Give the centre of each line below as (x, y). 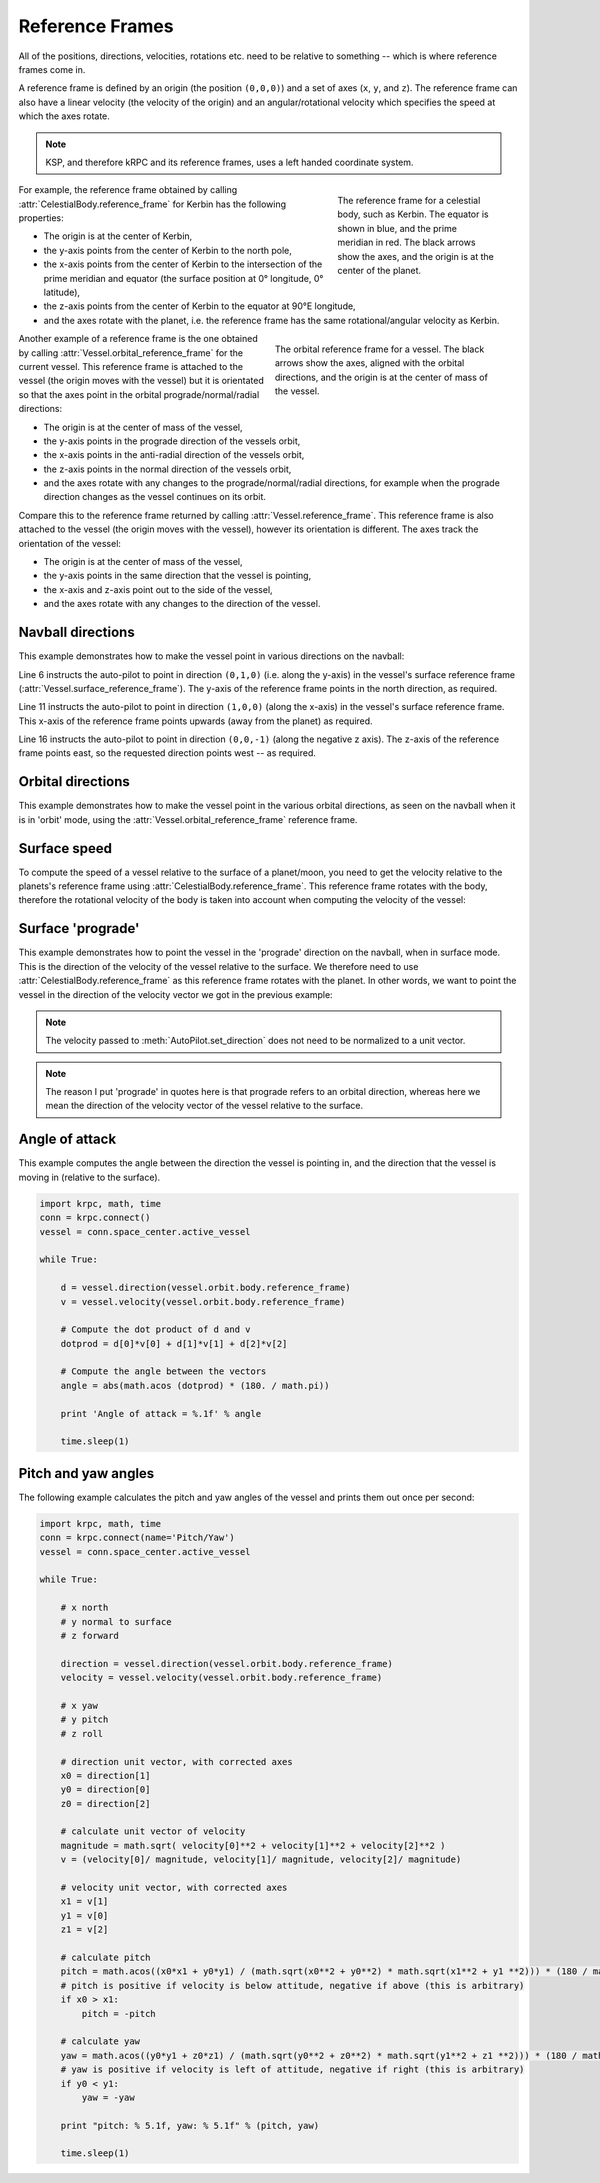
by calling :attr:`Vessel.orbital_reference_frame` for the (131, 352)
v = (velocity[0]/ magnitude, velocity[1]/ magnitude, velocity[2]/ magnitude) (261, 1859)
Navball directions (76, 632)
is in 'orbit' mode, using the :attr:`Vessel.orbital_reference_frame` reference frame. (188, 819)
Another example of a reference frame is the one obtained (138, 339)
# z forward (90, 1636)
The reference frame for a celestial (409, 201)
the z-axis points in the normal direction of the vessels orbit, (167, 469)
